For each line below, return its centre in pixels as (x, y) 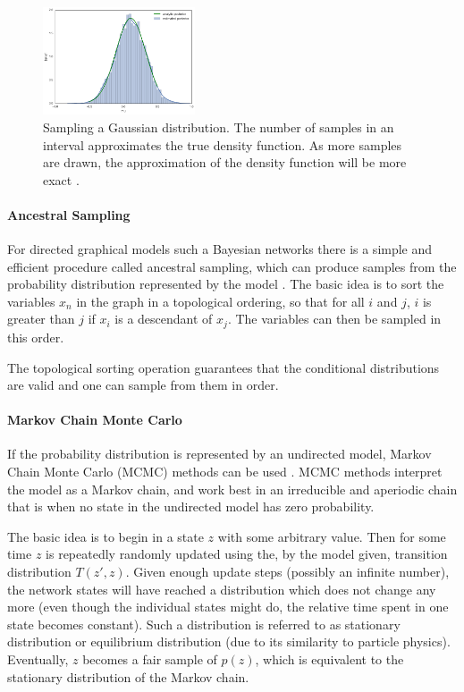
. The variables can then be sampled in (334, 319)
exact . (61, 179)
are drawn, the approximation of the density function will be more (225, 162)
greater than (41, 319)
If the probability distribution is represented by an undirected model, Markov (219, 454)
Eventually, (38, 659)
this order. (36, 337)
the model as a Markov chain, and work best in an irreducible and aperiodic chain (232, 489)
